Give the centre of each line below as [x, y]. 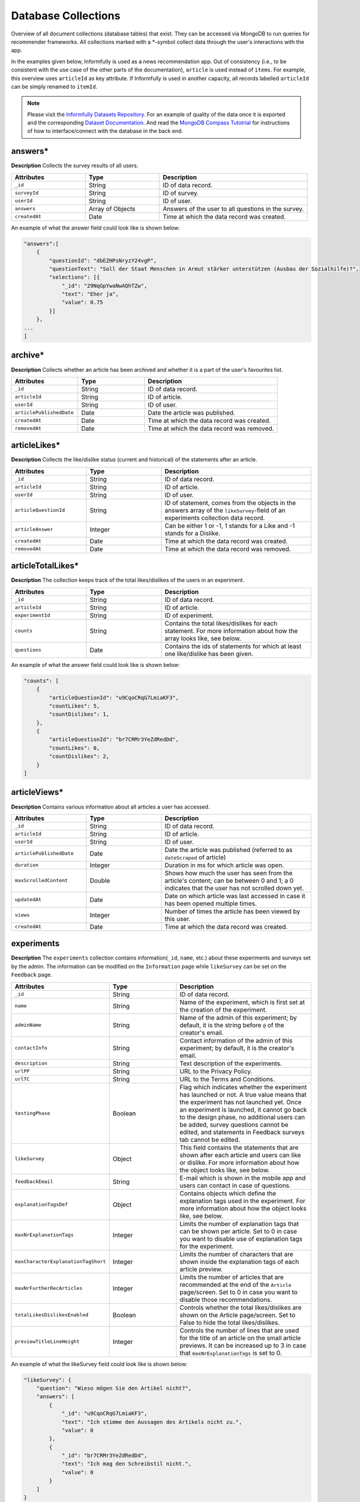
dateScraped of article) [195, 857]
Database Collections [66, 16]
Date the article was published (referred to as [229, 850]
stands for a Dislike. [193, 533]
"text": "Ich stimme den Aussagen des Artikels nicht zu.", [152, 1422]
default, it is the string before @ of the [232, 1025]
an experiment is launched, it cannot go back [243, 1110]
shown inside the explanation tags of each [239, 1262]
